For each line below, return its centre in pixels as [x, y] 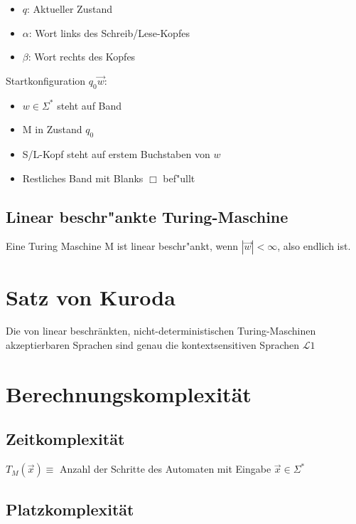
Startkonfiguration [46, 80]
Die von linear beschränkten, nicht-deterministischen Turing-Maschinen [161, 331]
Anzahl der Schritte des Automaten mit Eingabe [166, 469]
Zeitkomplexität [65, 439]
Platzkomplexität [70, 509]
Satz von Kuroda [91, 297]
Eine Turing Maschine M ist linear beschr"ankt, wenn [122, 246]
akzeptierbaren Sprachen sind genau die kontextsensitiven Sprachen [153, 345]
